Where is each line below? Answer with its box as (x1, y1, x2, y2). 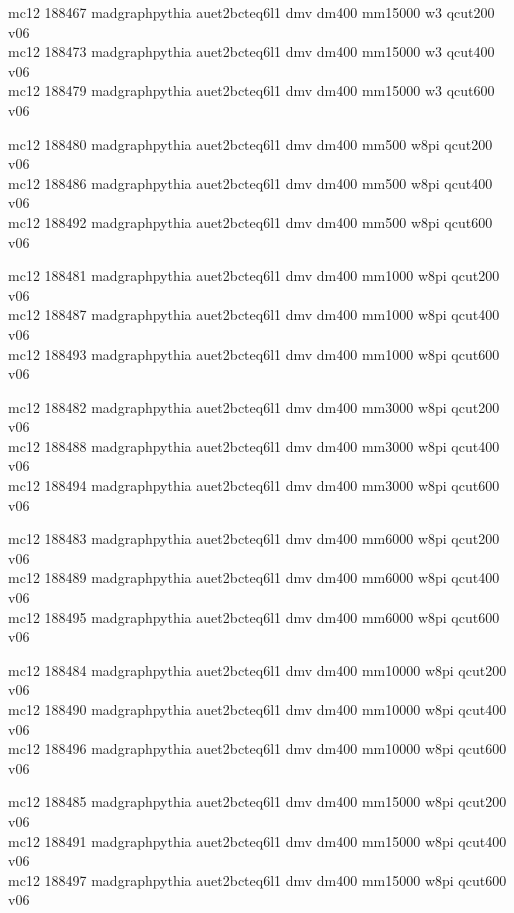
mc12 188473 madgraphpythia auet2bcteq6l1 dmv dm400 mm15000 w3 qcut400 (8, 41, 495, 62)
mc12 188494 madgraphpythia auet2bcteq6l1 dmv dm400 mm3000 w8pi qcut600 (8, 475, 500, 496)
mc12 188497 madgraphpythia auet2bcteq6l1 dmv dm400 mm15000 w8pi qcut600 (8, 869, 507, 890)
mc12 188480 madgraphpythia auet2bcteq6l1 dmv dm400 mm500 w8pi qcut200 (8, 133, 493, 154)
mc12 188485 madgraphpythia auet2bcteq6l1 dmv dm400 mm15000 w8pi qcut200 (8, 791, 507, 812)
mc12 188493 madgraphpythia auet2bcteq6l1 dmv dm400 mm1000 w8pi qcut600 (8, 343, 500, 364)
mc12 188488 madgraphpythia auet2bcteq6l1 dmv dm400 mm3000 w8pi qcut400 (8, 435, 500, 456)
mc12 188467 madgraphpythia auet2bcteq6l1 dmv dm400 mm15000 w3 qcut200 (8, 2, 495, 22)
